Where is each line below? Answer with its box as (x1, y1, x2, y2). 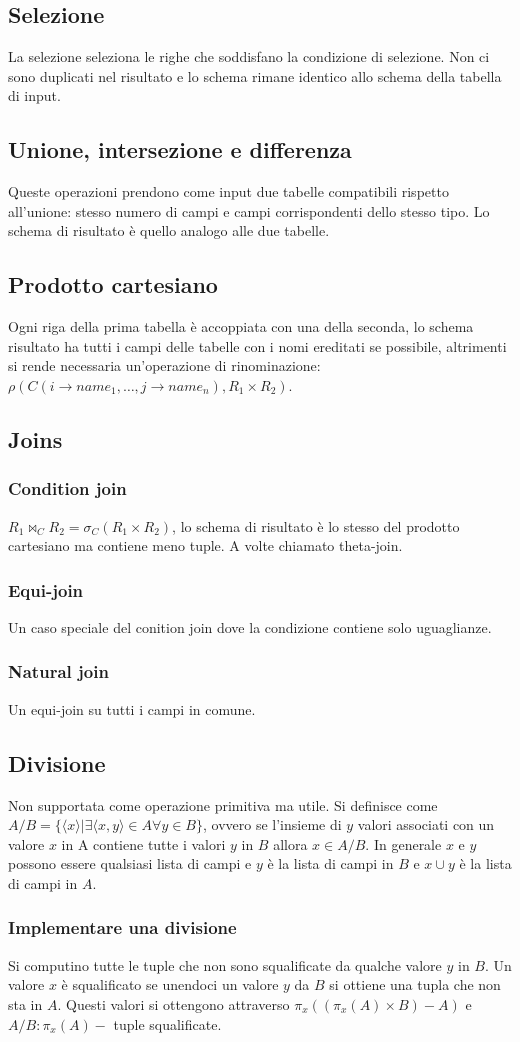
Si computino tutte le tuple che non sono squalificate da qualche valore (8, 954, 442, 975)
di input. (8, 85, 61, 106)
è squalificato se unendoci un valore (61, 974, 279, 995)
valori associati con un (357, 814, 495, 835)
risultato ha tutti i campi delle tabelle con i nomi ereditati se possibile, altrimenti (8, 335, 507, 356)
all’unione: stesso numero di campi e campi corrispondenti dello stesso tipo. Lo (8, 200, 490, 221)
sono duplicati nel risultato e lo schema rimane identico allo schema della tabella (8, 65, 502, 86)
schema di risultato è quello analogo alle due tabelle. (8, 220, 330, 241)
